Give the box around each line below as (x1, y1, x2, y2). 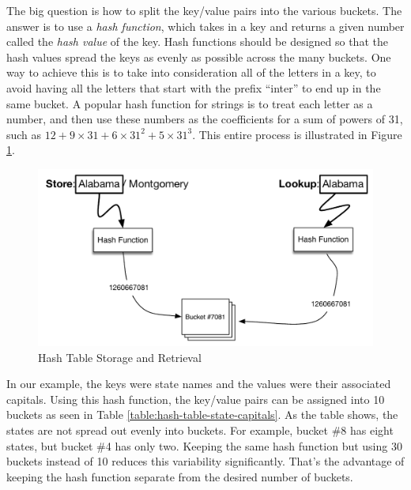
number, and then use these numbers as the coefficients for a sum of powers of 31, (6, 111, 403, 127)
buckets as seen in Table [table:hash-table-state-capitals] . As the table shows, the (6, 406, 398, 423)
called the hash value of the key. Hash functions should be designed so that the (6, 33, 388, 50)
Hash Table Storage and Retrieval (38, 349, 202, 365)
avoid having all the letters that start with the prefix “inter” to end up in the (6, 79, 381, 96)
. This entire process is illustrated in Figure (192, 126, 402, 142)
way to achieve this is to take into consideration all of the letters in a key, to (6, 64, 376, 81)
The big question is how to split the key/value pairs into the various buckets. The (6, 2, 402, 18)
